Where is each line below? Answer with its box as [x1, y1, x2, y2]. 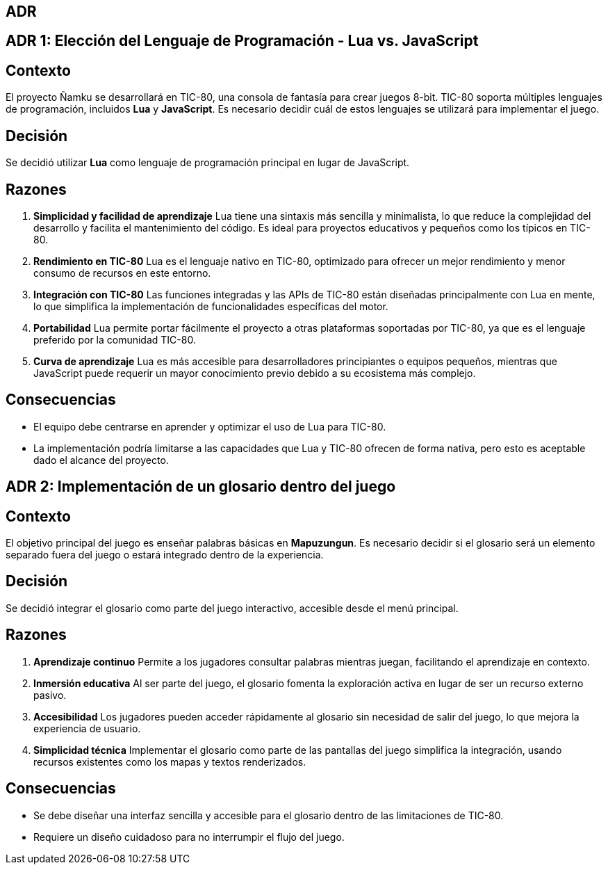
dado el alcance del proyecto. [33, 453, 169, 466]
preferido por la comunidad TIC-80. [33, 333, 196, 346]
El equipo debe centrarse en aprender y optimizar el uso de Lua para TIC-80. [33, 420, 386, 433]
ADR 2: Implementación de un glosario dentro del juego [6, 478, 396, 496]
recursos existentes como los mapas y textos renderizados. [33, 755, 306, 768]
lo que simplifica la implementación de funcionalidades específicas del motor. [33, 300, 388, 312]
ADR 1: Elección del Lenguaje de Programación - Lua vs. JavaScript [6, 32, 479, 50]
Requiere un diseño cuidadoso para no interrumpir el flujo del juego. [33, 830, 345, 843]
